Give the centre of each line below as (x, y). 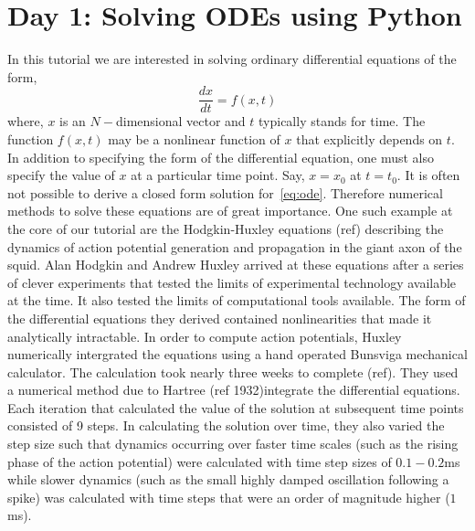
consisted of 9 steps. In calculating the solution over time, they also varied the (226, 425)
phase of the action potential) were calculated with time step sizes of (200, 461)
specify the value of (61, 175)
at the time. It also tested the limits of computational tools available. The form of (237, 300)
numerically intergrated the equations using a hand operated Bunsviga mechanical (237, 354)
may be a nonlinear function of (194, 138)
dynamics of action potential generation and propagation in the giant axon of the (235, 246)
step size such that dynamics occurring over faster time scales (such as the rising (233, 444)
